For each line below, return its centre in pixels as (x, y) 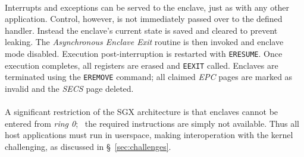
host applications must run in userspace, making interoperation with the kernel (149, 135)
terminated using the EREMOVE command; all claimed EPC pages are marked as (149, 77)
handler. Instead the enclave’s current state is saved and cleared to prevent (141, 30)
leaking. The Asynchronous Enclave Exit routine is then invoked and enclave (144, 42)
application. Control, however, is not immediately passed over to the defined (144, 19)
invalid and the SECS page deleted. (69, 88)
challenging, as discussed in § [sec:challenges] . (88, 146)
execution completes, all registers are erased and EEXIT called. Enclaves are (142, 65)
